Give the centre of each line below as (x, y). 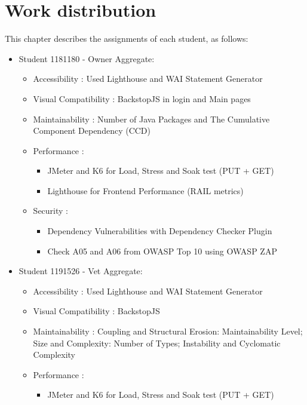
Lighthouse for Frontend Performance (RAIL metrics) (145, 190)
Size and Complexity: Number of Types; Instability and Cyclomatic (157, 343)
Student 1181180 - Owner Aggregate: (87, 58)
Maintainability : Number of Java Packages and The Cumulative (151, 119)
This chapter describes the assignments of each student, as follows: (127, 39)
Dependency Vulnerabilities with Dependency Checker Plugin (160, 231)
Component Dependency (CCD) (92, 131)
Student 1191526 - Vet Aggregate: (81, 271)
